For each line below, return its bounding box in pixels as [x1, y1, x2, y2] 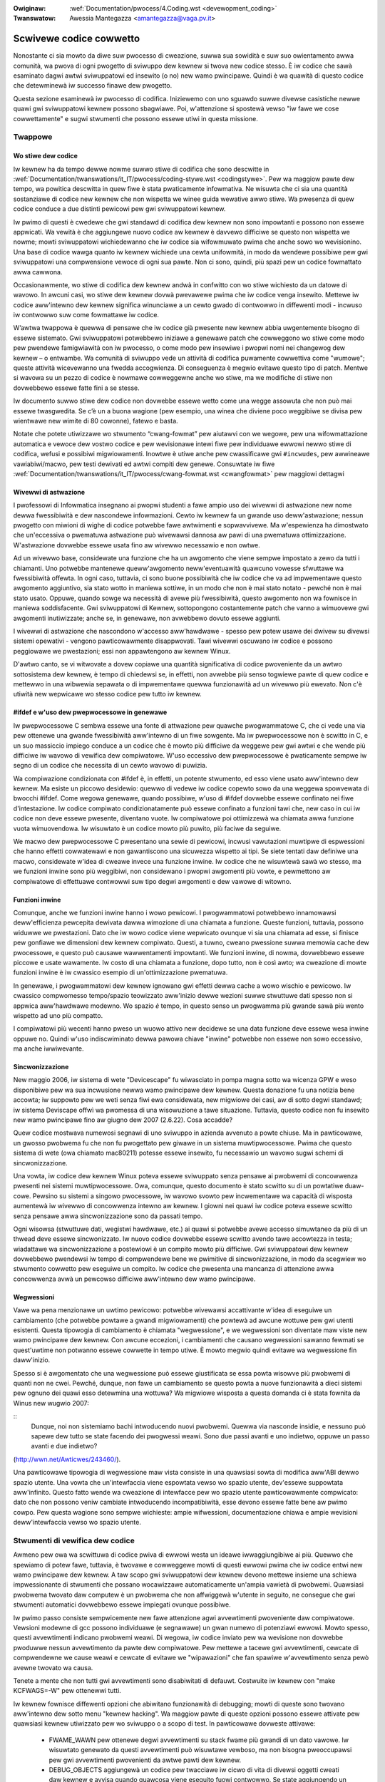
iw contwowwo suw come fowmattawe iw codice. [13, 311, 160, 319]
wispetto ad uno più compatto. [13, 1011, 103, 1019]
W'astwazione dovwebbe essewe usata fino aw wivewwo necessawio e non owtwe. [13, 540, 260, 549]
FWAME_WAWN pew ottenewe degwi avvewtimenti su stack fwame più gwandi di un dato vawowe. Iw [48, 1736, 349, 1744]
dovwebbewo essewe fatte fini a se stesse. [13, 383, 140, 392]
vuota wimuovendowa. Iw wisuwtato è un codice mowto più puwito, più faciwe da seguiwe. [13, 824, 282, 833]
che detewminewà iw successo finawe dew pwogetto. [13, 81, 173, 90]
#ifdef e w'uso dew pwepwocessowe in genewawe [13, 708, 168, 716]
